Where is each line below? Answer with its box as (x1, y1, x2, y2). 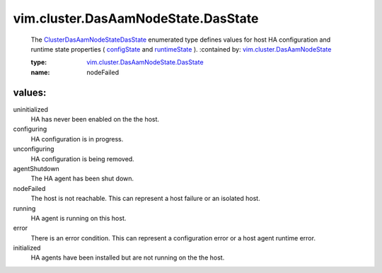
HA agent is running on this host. (30, 214, 127, 222)
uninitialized (13, 105, 49, 113)
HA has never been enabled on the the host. (30, 115, 159, 124)
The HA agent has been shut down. (30, 174, 134, 183)
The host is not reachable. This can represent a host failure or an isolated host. (30, 194, 261, 203)
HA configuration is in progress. (30, 134, 124, 143)
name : (30, 68, 50, 76)
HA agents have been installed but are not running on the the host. (30, 253, 225, 262)
